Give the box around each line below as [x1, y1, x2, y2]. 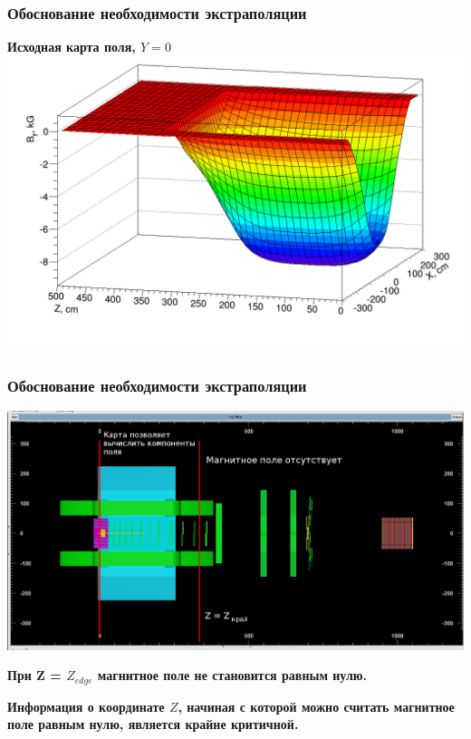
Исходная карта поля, [7, 37, 136, 56]
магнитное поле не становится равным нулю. [97, 666, 368, 685]
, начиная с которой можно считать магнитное [178, 696, 455, 715]
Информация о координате [7, 696, 165, 715]
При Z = [7, 666, 62, 685]
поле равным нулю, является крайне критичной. [7, 715, 299, 734]
